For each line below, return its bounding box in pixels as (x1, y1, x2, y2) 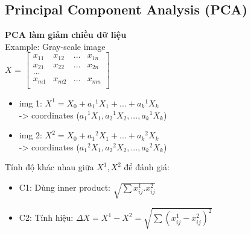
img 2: (19, 129, 42, 141)
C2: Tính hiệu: (19, 211, 74, 224)
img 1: (19, 96, 42, 109)
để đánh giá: (124, 161, 170, 173)
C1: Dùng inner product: (19, 180, 110, 193)
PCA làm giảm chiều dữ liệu (5, 28, 127, 41)
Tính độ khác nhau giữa (5, 161, 94, 173)
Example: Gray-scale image (5, 40, 106, 52)
